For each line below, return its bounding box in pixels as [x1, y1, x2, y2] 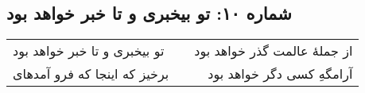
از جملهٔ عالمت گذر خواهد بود [194, 41, 353, 60]
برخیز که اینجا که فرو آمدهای [13, 64, 169, 83]
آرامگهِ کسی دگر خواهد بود [208, 64, 353, 83]
